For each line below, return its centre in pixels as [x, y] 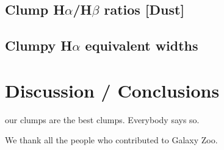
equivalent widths [142, 45]
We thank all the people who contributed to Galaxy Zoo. [111, 140]
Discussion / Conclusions [112, 90]
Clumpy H [39, 45]
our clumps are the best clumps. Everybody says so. [102, 119]
